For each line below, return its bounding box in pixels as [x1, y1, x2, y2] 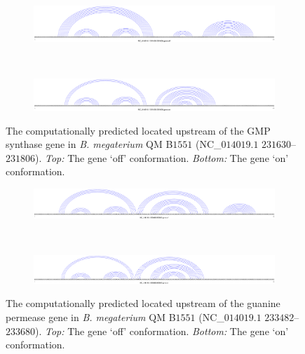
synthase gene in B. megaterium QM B [6, 137, 173, 151]
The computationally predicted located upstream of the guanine [6, 296, 280, 311]
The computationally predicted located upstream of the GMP [6, 123, 271, 137]
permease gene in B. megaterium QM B [6, 310, 176, 324]
